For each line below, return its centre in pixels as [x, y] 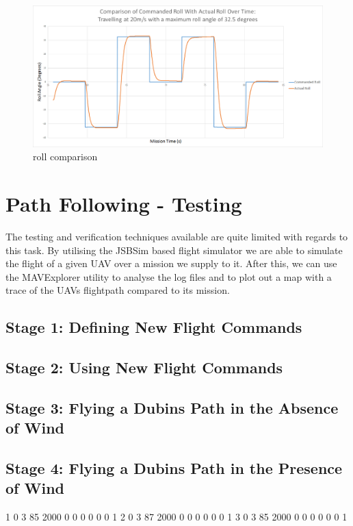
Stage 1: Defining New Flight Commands [154, 327]
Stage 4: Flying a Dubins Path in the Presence [174, 468]
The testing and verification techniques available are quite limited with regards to [177, 236]
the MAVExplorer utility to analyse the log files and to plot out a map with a [169, 276]
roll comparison [65, 156]
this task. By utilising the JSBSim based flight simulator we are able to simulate [174, 250]
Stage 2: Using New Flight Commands [144, 367]
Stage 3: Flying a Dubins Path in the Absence [172, 407]
